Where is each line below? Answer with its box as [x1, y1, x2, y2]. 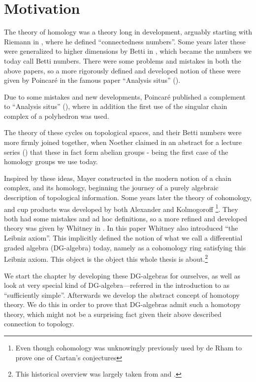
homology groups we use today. [4, 156, 98, 167]
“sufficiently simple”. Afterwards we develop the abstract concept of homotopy [4, 289, 240, 300]
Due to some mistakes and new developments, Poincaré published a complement [4, 91, 246, 102]
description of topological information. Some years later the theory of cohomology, [4, 192, 252, 203]
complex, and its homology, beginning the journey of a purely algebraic [4, 182, 219, 193]
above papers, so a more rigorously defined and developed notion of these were [4, 65, 241, 75]
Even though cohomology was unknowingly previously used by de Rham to [15, 343, 242, 353]
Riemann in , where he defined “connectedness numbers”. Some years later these [4, 36, 246, 46]
